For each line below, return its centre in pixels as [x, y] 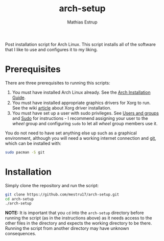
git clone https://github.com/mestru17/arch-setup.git [62, 194]
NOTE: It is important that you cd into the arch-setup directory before [75, 213]
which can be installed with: [33, 143]
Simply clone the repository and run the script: [52, 185]
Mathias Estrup [82, 22]
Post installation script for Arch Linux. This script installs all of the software [80, 44]
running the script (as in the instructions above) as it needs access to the [79, 218]
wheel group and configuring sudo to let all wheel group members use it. [85, 123]
